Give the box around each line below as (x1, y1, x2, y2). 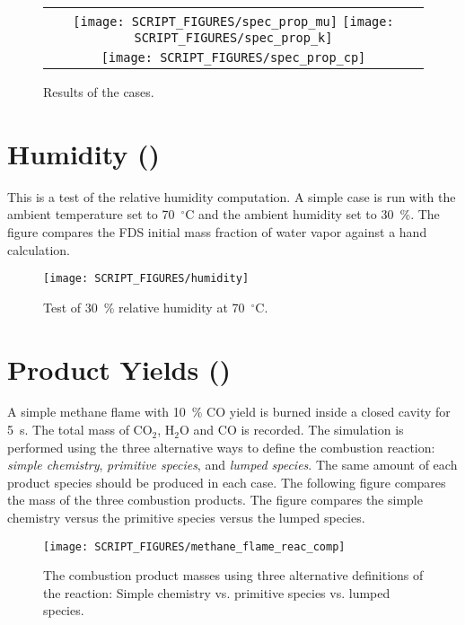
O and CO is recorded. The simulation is (180, 420, 404, 439)
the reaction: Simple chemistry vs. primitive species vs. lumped (43, 583, 390, 602)
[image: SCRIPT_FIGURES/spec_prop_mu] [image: (73, 14, 394, 29)
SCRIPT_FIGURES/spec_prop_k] (134, 31, 333, 45)
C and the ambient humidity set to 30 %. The (185, 205, 440, 224)
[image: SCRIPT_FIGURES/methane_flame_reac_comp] (43, 540, 346, 553)
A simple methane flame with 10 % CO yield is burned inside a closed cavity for (7, 402, 451, 421)
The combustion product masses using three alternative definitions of (43, 566, 424, 585)
